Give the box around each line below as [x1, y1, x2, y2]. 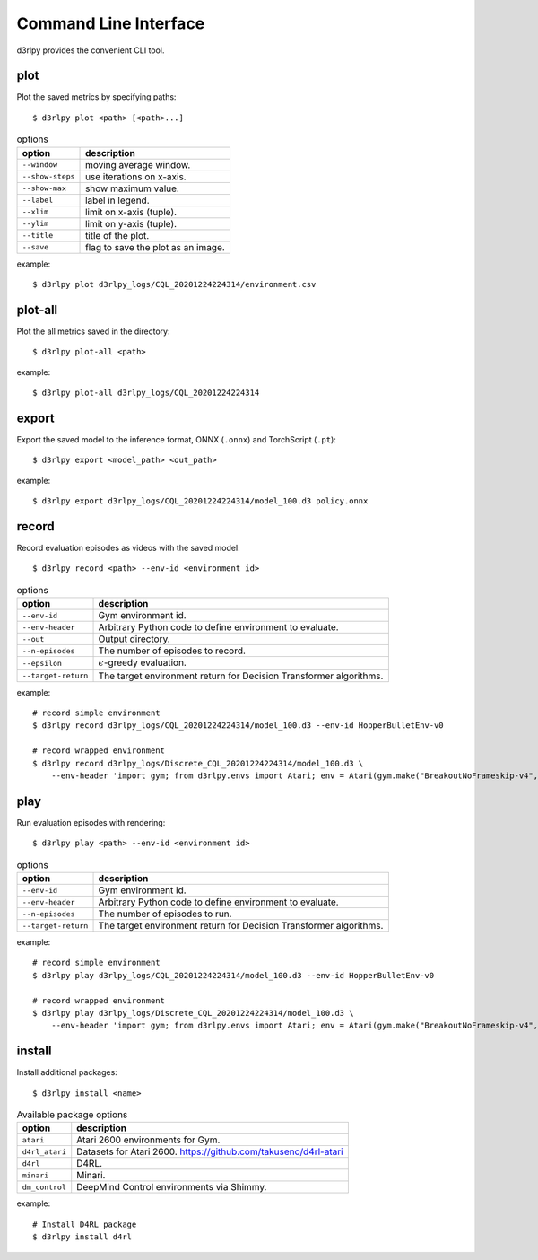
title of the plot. [85, 229, 150, 241]
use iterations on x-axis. [85, 171, 187, 183]
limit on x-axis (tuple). [85, 206, 178, 218]
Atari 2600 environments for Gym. [76, 1133, 221, 1146]
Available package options [16, 1108, 128, 1121]
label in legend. [85, 194, 150, 206]
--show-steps [22, 171, 75, 181]
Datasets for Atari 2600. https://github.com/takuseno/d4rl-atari [76, 1145, 344, 1158]
